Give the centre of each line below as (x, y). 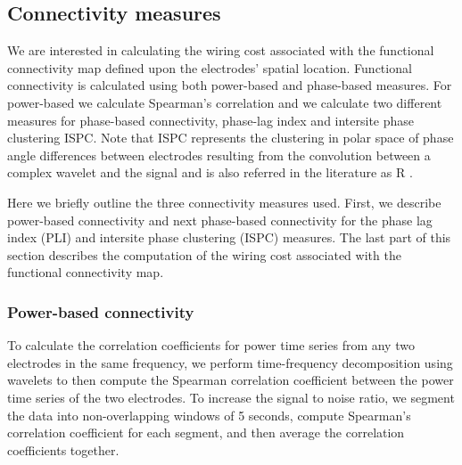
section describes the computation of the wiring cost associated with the (204, 254)
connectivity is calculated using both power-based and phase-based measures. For (230, 85)
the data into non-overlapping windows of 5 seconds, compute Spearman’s (209, 415)
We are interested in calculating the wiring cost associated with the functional (221, 50)
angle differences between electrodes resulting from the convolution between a (219, 155)
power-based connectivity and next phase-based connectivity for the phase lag (220, 220)
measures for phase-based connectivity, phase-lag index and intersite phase (211, 120)
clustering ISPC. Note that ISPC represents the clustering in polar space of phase (231, 138)
